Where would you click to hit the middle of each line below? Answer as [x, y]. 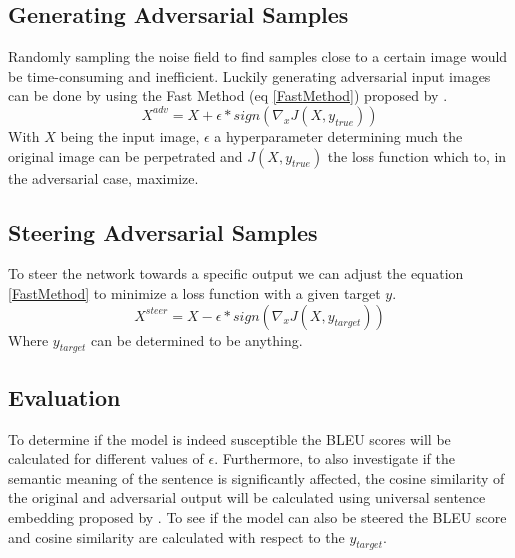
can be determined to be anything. [197, 339]
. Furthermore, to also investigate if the [334, 458]
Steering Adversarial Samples [163, 231]
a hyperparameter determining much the [338, 135]
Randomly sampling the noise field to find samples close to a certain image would [258, 56]
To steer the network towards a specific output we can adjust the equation [236, 273]
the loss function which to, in [417, 155]
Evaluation [64, 396]
